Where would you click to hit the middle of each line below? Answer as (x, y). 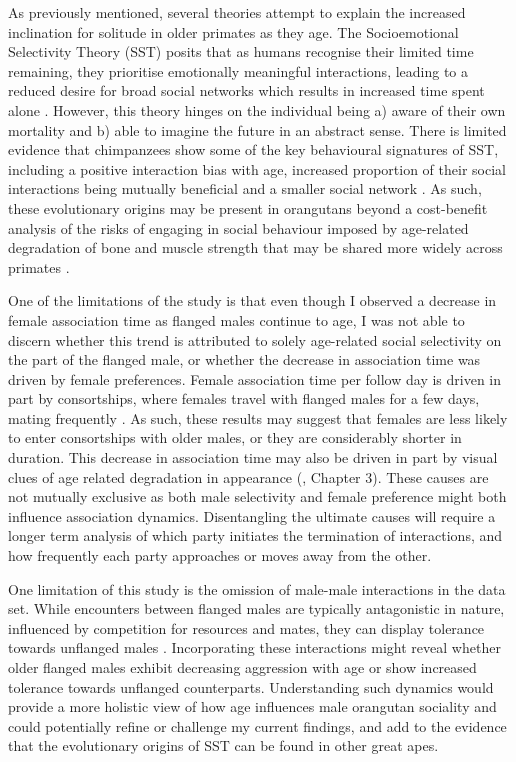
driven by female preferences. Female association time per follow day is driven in (255, 378)
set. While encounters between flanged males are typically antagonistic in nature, (256, 608)
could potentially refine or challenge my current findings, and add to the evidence (257, 725)
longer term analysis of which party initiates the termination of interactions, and (255, 535)
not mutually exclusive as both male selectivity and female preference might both (257, 496)
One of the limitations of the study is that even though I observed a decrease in (252, 300)
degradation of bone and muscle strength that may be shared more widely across (255, 247)
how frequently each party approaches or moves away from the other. (220, 555)
